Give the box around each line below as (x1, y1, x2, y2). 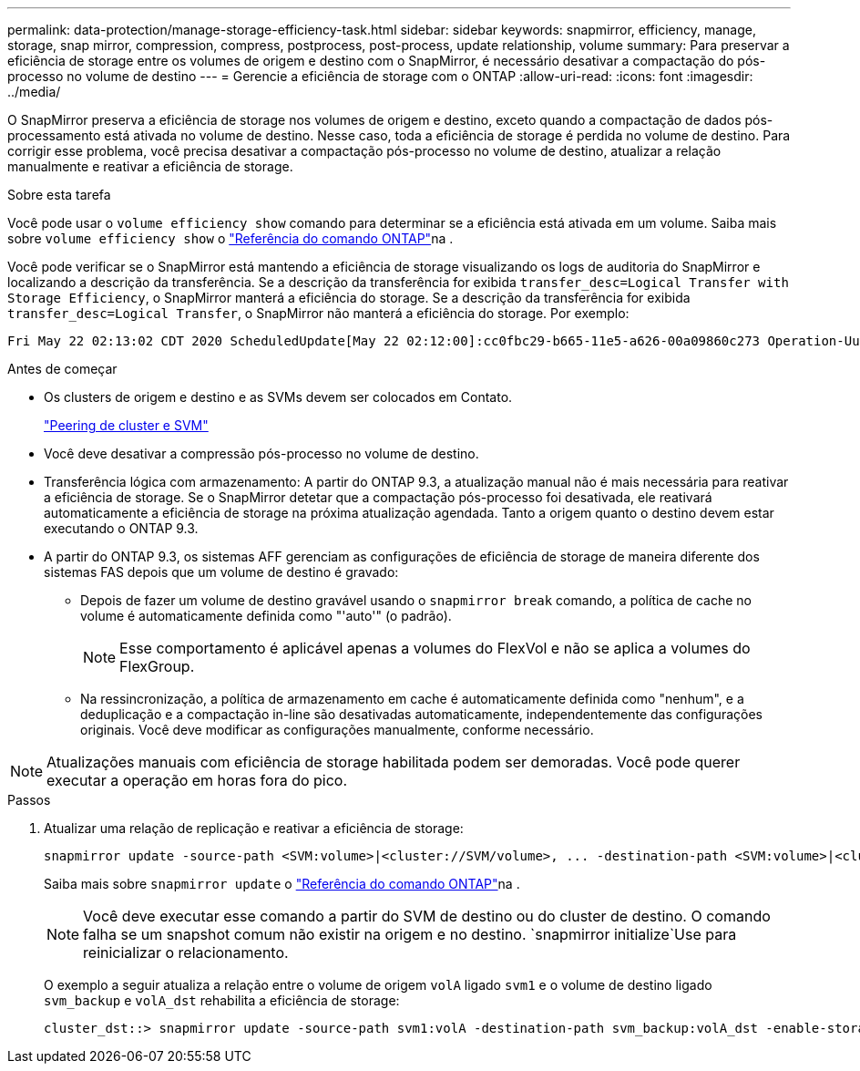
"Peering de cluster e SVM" (44, 417, 209, 433)
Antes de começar (7, 361, 118, 376)
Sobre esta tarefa (7, 187, 111, 202)
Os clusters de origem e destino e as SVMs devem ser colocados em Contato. (44, 389, 513, 405)
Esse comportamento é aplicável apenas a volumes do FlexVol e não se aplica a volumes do (119, 639, 751, 657)
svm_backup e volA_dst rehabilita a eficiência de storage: (44, 993, 400, 1008)
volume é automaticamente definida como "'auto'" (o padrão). (80, 608, 452, 623)
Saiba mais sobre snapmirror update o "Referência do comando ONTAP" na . (44, 876, 520, 891)
